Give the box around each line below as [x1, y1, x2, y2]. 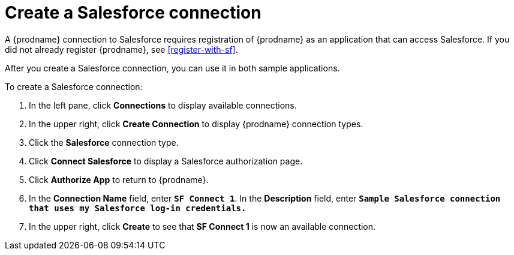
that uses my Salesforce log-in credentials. [29, 203, 247, 213]
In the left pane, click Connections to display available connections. [29, 100, 297, 110]
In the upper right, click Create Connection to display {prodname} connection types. [29, 118, 363, 129]
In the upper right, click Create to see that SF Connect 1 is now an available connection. [29, 221, 376, 232]
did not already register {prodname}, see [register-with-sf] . [5, 44, 238, 55]
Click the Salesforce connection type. [29, 137, 179, 148]
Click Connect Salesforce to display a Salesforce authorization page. [29, 155, 303, 166]
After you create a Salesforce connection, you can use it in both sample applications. [5, 62, 340, 73]
